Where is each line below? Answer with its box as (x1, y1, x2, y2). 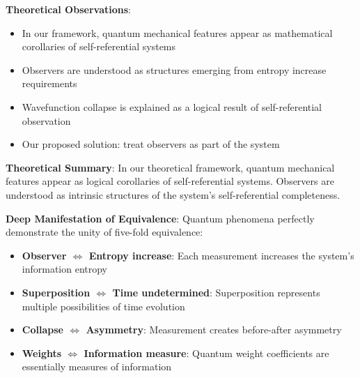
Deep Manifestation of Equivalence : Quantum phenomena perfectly (6, 211, 315, 225)
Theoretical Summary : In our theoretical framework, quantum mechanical (6, 160, 335, 174)
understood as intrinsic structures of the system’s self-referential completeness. (6, 187, 341, 202)
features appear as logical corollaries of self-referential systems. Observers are (6, 174, 334, 188)
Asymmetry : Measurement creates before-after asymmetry (86, 322, 342, 337)
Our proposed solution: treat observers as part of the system (22, 137, 280, 151)
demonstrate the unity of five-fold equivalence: (6, 225, 203, 239)
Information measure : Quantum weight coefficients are (84, 345, 329, 360)
